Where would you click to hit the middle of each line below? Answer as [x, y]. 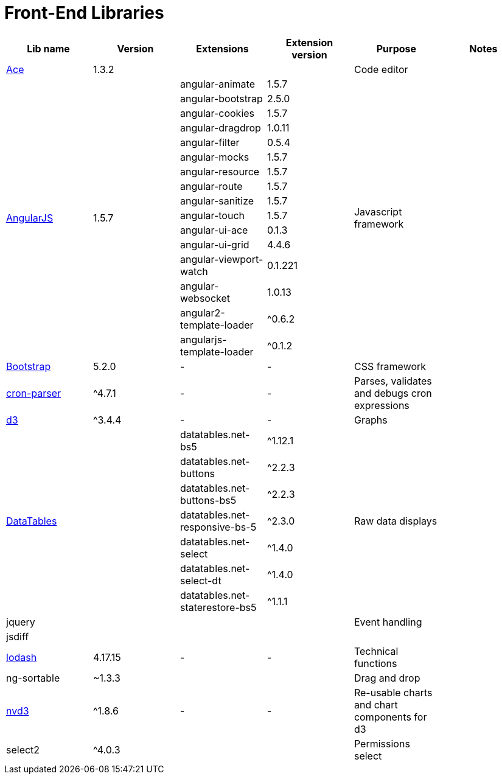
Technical [376, 651]
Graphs [371, 420]
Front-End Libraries [84, 13]
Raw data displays [396, 521]
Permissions [382, 743]
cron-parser [34, 393]
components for [390, 717]
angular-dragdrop [220, 128]
